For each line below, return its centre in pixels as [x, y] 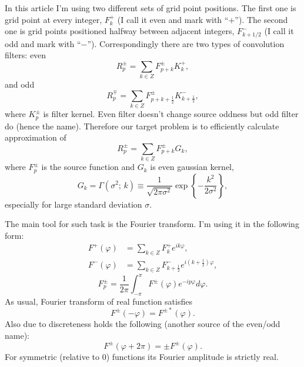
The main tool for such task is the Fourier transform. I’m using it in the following [152, 224]
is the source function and [88, 167]
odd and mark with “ [43, 43]
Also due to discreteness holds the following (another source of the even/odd [143, 323]
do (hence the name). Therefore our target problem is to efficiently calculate [142, 126]
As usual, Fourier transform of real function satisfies [98, 301]
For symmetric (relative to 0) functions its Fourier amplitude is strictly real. [142, 356]
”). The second [261, 19]
